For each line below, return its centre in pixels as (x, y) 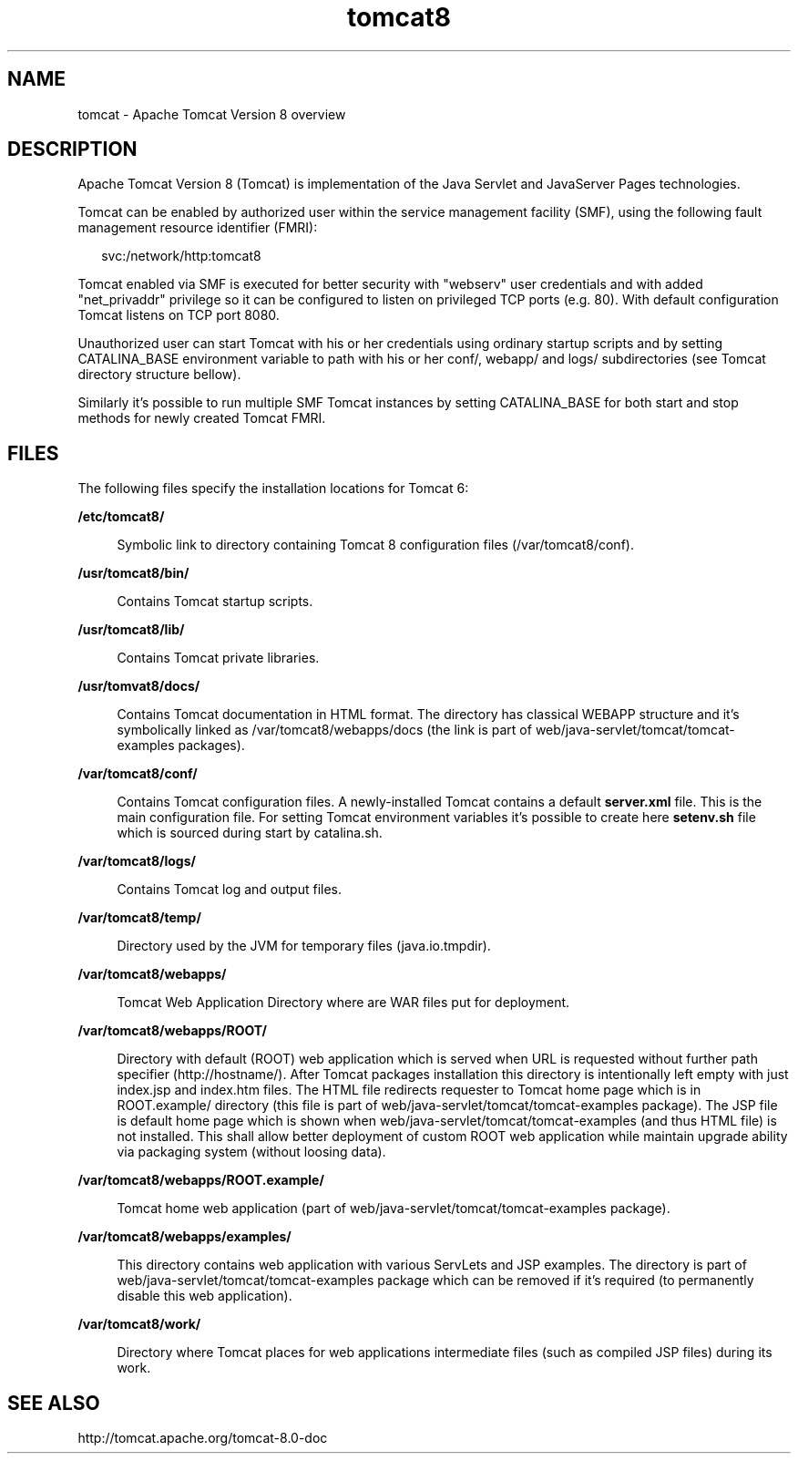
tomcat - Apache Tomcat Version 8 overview (212, 114)
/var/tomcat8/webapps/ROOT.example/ (201, 1180)
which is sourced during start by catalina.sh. (250, 833)
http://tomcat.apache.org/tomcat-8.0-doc (203, 1438)
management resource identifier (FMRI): (198, 228)
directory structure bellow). (159, 375)
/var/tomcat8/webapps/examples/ (184, 1237)
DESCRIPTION (72, 149)
